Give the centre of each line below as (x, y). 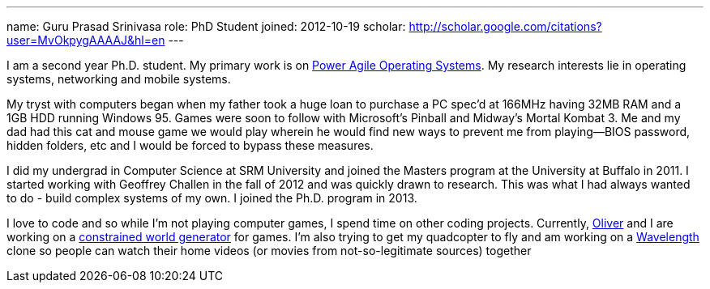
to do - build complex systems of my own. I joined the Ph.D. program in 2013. (212, 198)
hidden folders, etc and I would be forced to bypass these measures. (190, 145)
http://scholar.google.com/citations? (505, 26)
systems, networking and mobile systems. (119, 79)
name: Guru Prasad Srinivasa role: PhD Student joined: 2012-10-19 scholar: (206, 26)
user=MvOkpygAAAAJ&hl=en (86, 40)
